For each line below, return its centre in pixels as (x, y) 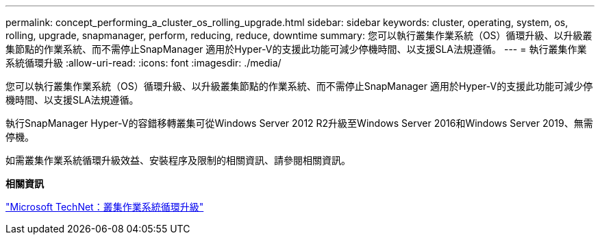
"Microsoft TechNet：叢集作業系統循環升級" (105, 207)
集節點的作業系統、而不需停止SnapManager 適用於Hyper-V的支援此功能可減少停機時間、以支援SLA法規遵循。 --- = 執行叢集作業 (296, 49)
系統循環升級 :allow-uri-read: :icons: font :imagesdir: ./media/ (143, 63)
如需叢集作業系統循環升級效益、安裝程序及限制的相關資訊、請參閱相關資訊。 (178, 160)
